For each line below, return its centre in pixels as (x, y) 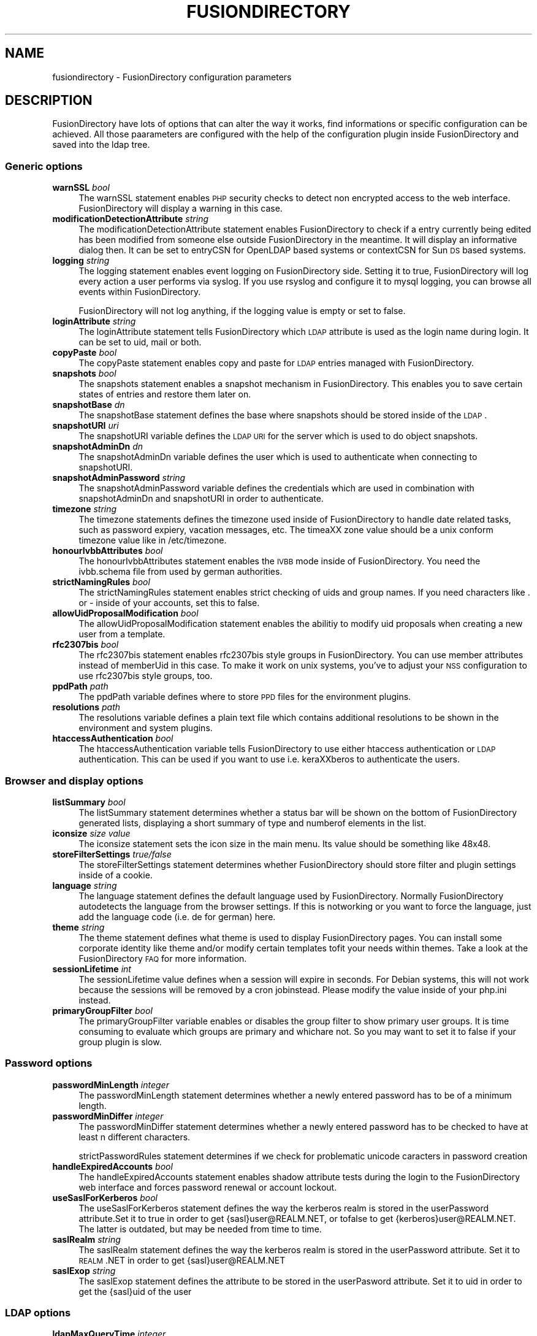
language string (85, 885)
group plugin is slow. (120, 1042)
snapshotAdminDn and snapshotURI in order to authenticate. (201, 499)
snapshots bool (84, 374)
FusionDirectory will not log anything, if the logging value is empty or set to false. (242, 311)
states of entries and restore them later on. (165, 394)
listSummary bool (89, 802)
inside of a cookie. (116, 875)
